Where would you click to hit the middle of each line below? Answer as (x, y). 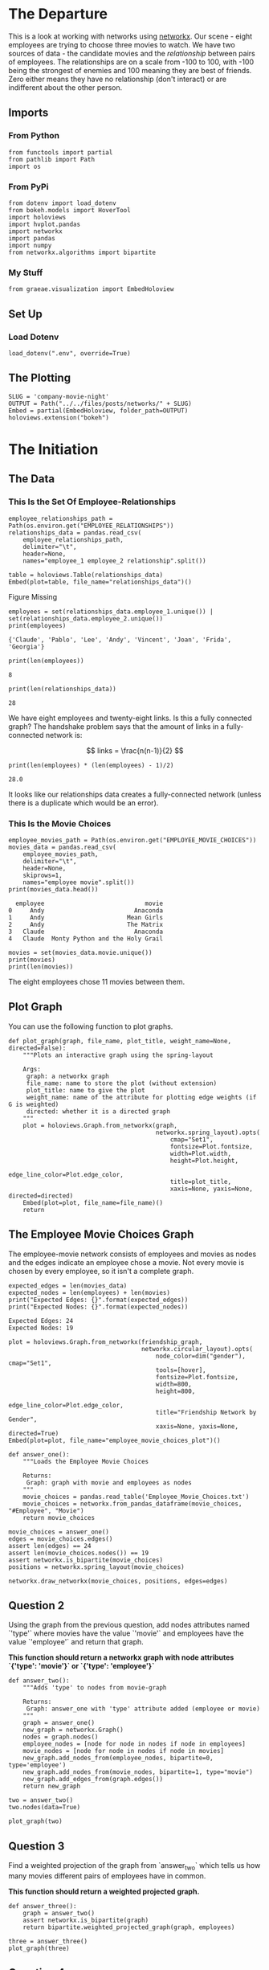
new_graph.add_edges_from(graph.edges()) (93, 1780)
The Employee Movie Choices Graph (101, 1235)
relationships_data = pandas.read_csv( (75, 532)
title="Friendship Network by (206, 1412)
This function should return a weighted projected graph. (104, 1891)
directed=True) (34, 1433)
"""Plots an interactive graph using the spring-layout (118, 1055)
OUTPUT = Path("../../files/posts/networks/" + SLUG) (100, 403)
